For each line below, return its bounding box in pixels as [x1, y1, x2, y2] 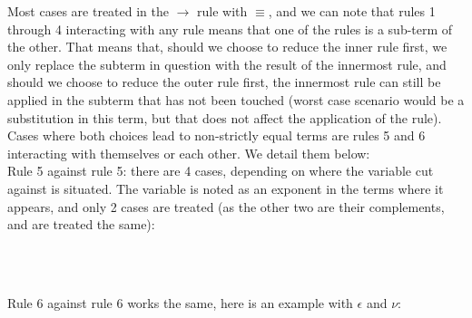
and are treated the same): [7, 215, 155, 234]
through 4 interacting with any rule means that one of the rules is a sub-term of [7, 19, 453, 38]
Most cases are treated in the [7, 2, 169, 20]
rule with [197, 2, 248, 20]
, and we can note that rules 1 [268, 2, 436, 20]
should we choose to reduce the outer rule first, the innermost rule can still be [7, 72, 441, 92]
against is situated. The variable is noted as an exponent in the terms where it [7, 178, 444, 198]
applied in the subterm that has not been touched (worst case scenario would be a [7, 90, 465, 109]
